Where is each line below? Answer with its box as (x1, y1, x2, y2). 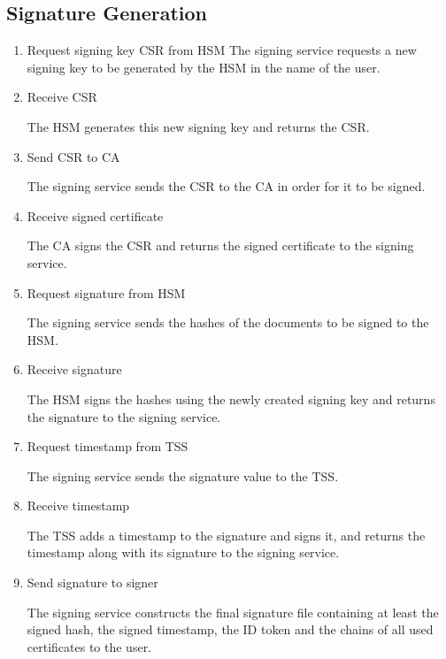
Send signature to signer (27, 573, 158, 592)
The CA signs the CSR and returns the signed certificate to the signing (27, 236, 414, 255)
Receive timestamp (27, 496, 130, 515)
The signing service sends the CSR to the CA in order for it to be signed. (27, 177, 426, 195)
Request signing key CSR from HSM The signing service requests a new (27, 41, 417, 59)
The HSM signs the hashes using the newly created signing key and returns (27, 389, 435, 408)
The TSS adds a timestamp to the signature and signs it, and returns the (27, 525, 426, 544)
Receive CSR (27, 88, 97, 106)
